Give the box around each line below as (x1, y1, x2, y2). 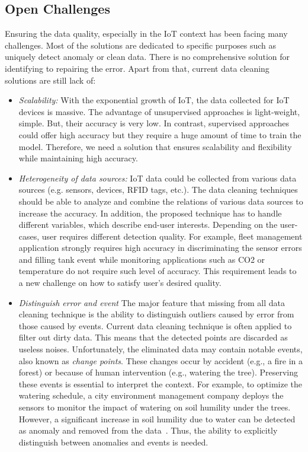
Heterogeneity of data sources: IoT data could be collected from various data (18, 171, 297, 184)
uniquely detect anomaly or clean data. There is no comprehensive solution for (5, 50, 290, 63)
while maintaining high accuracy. (18, 152, 138, 164)
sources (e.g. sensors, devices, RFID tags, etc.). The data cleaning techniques (18, 183, 298, 196)
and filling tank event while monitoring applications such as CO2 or (18, 253, 265, 265)
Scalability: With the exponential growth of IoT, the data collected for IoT (18, 94, 290, 106)
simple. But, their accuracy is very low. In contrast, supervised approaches (18, 117, 290, 129)
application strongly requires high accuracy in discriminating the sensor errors (18, 241, 302, 254)
